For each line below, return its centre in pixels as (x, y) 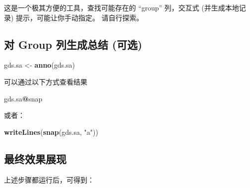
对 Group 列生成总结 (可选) (73, 44)
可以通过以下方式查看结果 (46, 81)
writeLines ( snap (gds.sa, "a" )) (51, 132)
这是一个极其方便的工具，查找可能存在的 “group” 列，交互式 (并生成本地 (122, 7)
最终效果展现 (35, 158)
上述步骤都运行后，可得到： (49, 179)
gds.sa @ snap (23, 98)
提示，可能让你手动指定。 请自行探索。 (80, 17)
